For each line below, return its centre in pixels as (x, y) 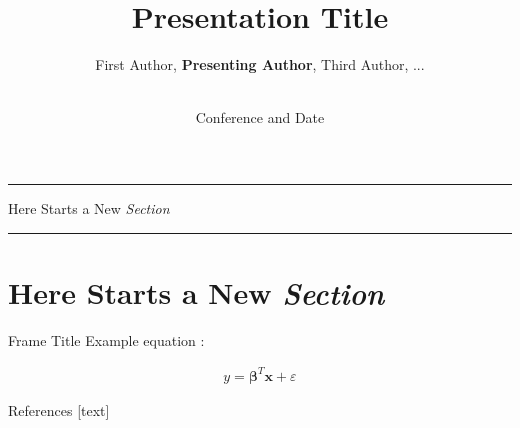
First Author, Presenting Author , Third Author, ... (260, 64)
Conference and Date (260, 117)
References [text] (59, 409)
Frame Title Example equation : (106, 339)
